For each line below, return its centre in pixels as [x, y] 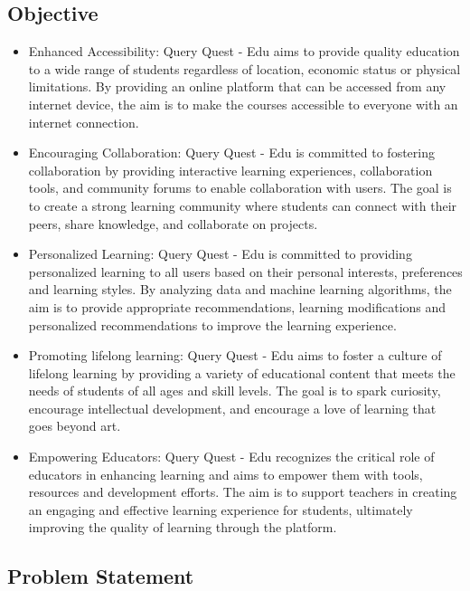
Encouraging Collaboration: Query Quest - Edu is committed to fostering [231, 153]
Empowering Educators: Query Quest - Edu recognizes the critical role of [231, 457]
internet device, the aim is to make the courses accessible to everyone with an [243, 104]
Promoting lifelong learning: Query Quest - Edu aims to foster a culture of [235, 355]
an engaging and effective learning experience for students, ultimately [221, 509]
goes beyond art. [75, 426]
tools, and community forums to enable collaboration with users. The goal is [240, 188]
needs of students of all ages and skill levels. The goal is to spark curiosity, [235, 391]
